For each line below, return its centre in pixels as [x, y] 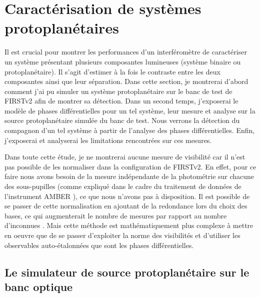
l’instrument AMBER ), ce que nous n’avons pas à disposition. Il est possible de [127, 196]
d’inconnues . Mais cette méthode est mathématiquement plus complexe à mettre [129, 225]
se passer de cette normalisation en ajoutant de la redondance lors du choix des [126, 206]
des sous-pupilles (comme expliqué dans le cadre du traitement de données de [123, 186]
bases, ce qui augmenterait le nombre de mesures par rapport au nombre [116, 215]
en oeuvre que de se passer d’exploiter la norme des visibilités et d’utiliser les [122, 235]
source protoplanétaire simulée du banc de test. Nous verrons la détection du [122, 120]
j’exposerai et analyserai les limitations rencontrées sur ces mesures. [108, 140]
